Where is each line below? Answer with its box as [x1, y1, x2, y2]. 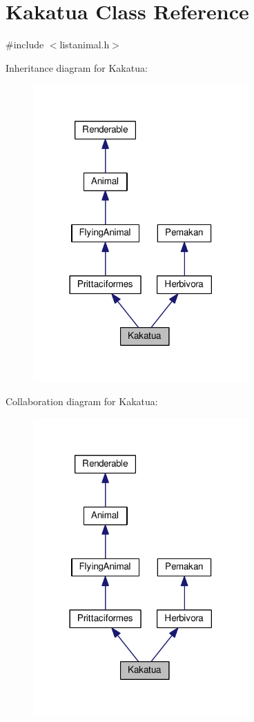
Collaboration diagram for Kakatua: [6, 394, 158, 409]
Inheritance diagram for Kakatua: [6, 60, 148, 75]
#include [6, 37, 44, 52]
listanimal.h [59, 37, 110, 52]
